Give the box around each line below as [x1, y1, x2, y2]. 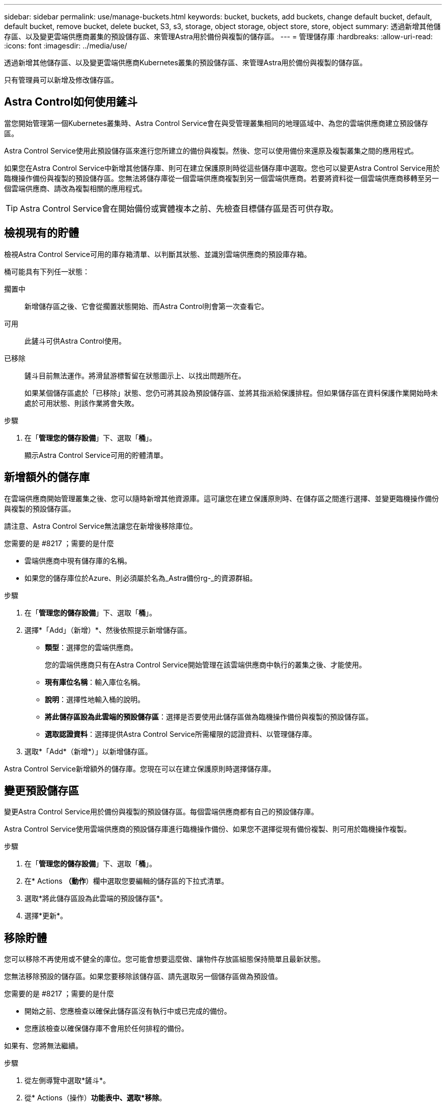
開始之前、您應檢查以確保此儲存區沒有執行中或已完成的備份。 [24, 1007, 231, 1016]
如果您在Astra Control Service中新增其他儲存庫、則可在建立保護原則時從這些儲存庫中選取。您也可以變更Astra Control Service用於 [4, 163, 440, 172]
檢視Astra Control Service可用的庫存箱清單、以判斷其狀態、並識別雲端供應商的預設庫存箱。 [4, 249, 311, 259]
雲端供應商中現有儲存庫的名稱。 [24, 556, 131, 565]
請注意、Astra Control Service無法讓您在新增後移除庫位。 [4, 521, 197, 530]
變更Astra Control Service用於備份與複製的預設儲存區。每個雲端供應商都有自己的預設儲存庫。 [4, 807, 318, 816]
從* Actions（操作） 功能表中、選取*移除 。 [24, 1093, 166, 1102]
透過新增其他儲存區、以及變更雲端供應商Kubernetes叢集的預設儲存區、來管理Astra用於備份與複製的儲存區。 [4, 58, 367, 67]
